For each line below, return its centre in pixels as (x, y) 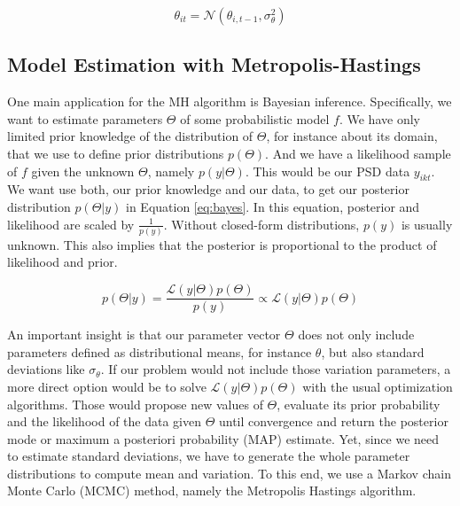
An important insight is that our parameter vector (144, 335)
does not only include (356, 335)
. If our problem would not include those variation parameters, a (276, 369)
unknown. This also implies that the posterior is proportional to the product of (222, 244)
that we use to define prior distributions (116, 153)
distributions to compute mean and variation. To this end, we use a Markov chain (229, 473)
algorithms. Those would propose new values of (135, 404)
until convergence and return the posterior (333, 421)
